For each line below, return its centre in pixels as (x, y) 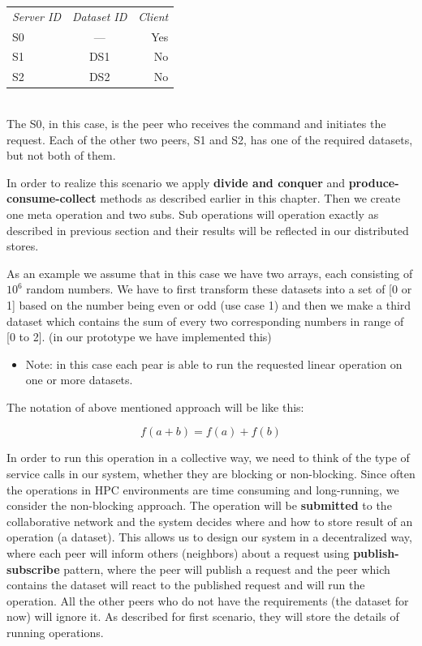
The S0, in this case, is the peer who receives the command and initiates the (196, 123)
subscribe (33, 569)
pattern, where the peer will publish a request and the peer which (227, 569)
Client (153, 16)
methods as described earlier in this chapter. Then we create (250, 198)
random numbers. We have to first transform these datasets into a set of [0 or (219, 289)
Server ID (37, 16)
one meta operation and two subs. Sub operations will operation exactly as (193, 214)
